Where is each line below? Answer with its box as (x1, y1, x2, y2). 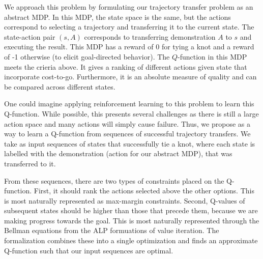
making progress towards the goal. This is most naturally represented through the (4, 215, 259, 225)
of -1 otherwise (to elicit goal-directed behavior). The (4, 51, 170, 62)
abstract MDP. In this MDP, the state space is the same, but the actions (4, 11, 231, 22)
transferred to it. (4, 158, 56, 168)
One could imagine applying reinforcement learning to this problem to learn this (4, 98, 254, 109)
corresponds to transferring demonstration (84, 31, 216, 42)
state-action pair (4, 31, 55, 42)
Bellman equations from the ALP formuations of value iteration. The (4, 225, 219, 236)
